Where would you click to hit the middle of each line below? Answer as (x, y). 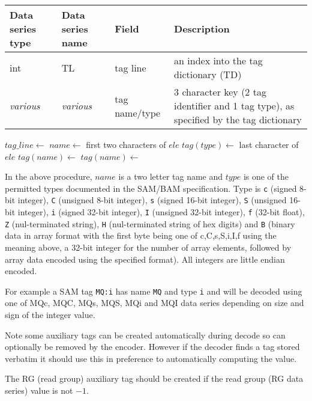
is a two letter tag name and (171, 176)
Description (202, 29)
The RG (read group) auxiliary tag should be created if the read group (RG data (154, 378)
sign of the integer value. (50, 315)
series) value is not (39, 390)
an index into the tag (218, 60)
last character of (269, 144)
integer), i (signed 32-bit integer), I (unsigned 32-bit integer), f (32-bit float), (161, 212)
